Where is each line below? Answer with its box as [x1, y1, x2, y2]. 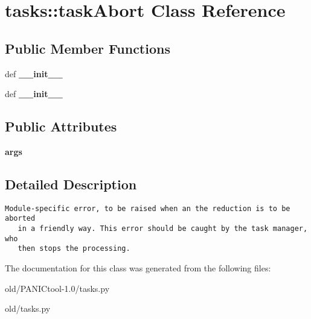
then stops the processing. [18, 244, 130, 253]
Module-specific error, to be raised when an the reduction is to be [5, 204, 290, 213]
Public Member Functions [5, 39, 170, 57]
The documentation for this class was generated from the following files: [5, 262, 271, 274]
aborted [5, 214, 36, 223]
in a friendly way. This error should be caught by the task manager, [18, 224, 308, 233]
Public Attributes [5, 117, 117, 136]
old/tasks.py [5, 302, 51, 315]
